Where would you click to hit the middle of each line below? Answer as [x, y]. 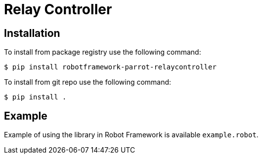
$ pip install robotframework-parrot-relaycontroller [110, 67]
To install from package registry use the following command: [103, 52]
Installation [32, 33]
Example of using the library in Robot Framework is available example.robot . [131, 135]
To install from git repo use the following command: [88, 82]
